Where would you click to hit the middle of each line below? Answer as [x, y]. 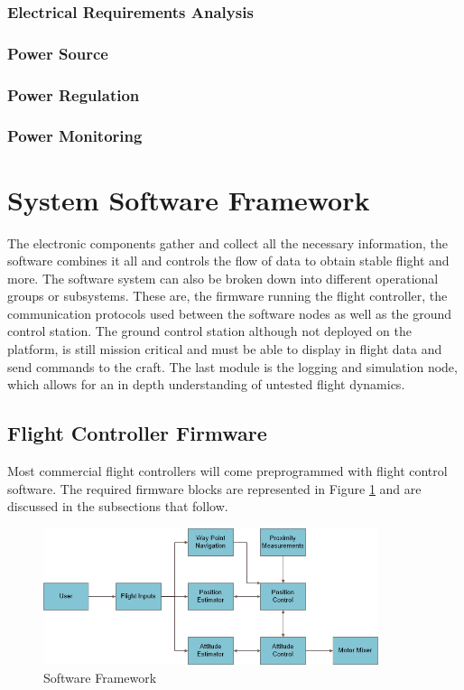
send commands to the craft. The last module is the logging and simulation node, [232, 366]
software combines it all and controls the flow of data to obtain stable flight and [228, 261]
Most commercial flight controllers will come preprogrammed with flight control [227, 471]
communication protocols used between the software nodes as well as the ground [230, 313]
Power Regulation [74, 94]
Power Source [58, 53]
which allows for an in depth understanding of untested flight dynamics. [206, 384]
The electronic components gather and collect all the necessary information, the [228, 242]
